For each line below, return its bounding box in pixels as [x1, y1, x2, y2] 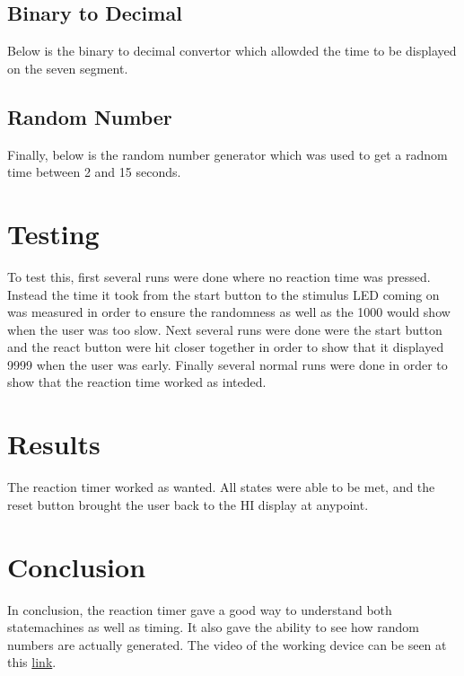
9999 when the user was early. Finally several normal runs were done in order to [7, 355, 448, 373]
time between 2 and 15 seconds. [7, 162, 181, 181]
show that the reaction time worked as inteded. [7, 373, 267, 391]
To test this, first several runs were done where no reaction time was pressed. [7, 267, 431, 285]
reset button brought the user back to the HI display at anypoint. [7, 495, 369, 514]
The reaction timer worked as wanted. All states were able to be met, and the [7, 478, 435, 496]
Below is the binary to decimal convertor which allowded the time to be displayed [7, 41, 457, 60]
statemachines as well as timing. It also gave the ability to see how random [7, 618, 419, 636]
